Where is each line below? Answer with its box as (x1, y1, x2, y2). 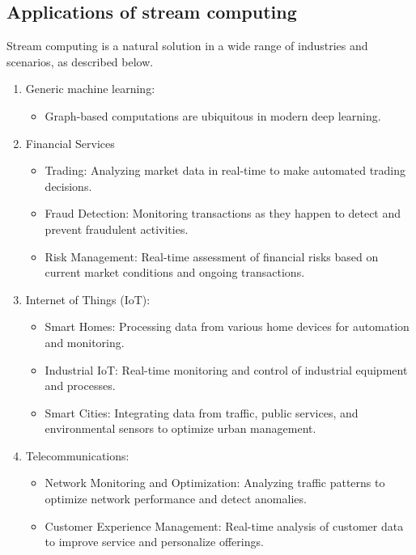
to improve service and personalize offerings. (45, 533, 264, 550)
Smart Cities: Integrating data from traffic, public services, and (45, 404, 359, 421)
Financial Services (25, 134, 115, 151)
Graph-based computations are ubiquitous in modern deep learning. (45, 107, 381, 124)
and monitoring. (45, 333, 125, 350)
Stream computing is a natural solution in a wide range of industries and (6, 37, 368, 54)
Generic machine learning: (25, 80, 155, 97)
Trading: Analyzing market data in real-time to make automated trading (45, 162, 406, 179)
